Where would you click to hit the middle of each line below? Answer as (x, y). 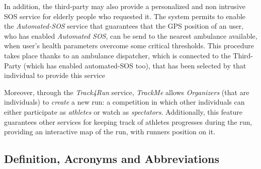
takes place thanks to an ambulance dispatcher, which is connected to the (117, 55)
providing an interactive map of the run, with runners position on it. (110, 132)
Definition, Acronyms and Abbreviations (112, 159)
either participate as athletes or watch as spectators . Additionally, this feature (123, 111)
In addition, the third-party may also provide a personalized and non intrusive (125, 6)
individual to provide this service (55, 75)
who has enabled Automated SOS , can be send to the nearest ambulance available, (131, 35)
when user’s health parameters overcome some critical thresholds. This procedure (129, 46)
